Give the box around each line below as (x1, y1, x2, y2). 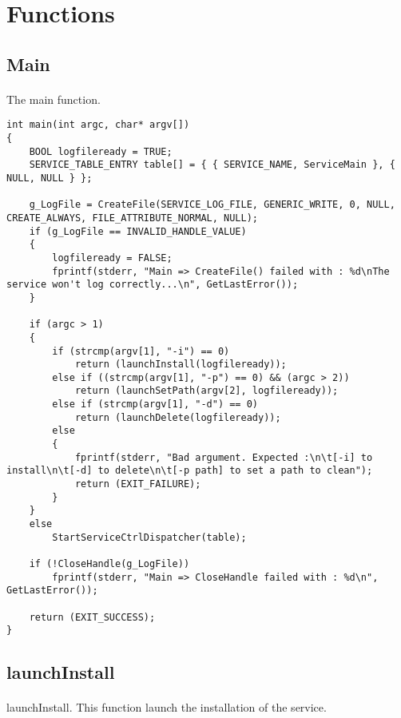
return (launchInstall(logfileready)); (74, 359, 287, 371)
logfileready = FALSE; (52, 252, 173, 264)
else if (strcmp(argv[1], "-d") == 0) (52, 399, 258, 411)
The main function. (6, 90, 101, 107)
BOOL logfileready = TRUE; (29, 145, 173, 157)
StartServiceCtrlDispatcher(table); (52, 531, 247, 543)
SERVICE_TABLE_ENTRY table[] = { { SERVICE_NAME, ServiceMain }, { (29, 159, 395, 171)
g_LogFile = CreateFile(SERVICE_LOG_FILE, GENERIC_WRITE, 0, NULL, (29, 199, 395, 211)
